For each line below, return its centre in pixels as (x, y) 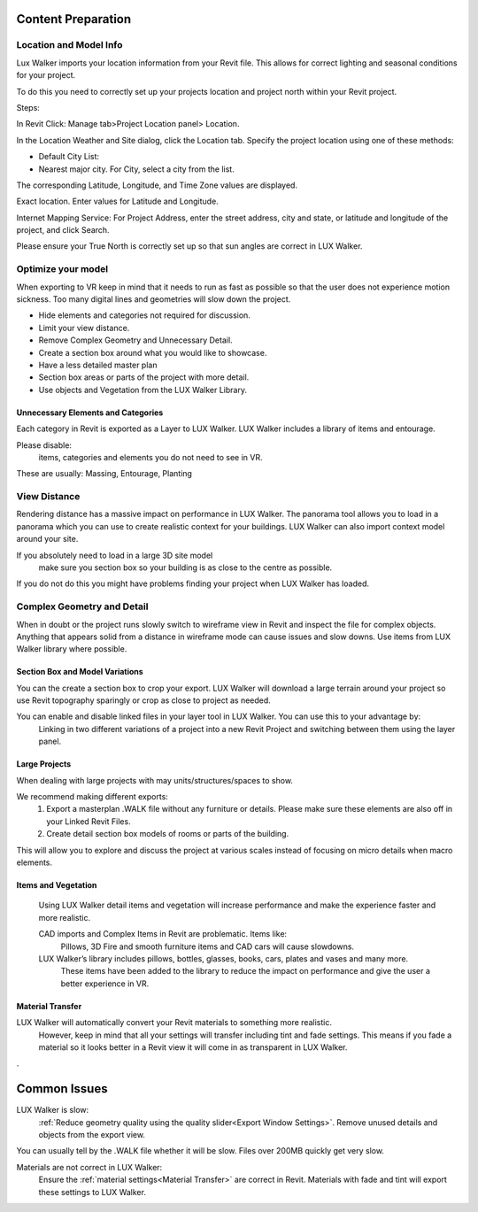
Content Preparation (74, 19)
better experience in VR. (105, 984)
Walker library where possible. (72, 649)
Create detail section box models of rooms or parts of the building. (168, 834)
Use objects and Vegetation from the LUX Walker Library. (143, 390)
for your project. (46, 75)
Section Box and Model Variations (80, 672)
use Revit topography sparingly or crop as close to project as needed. (144, 700)
